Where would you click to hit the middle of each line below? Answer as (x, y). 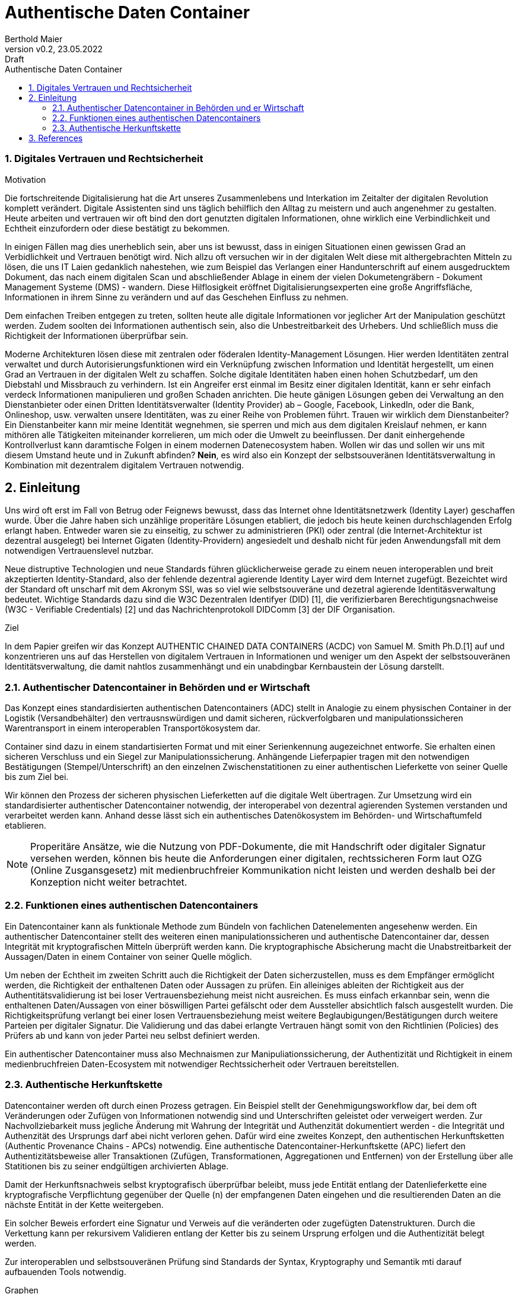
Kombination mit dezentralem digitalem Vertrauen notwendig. (125, 465)
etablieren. (26, 826)
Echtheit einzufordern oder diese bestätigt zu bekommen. (117, 228)
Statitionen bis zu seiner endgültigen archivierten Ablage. (117, 1166)
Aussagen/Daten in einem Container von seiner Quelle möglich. (128, 956)
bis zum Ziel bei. (37, 777)
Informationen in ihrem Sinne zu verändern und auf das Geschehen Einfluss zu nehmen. (177, 297)
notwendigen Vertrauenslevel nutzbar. (79, 551)
